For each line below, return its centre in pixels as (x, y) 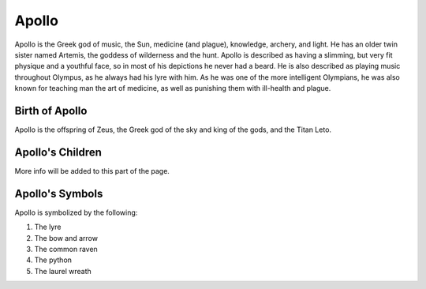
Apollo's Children (58, 152)
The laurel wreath (63, 271)
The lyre (48, 227)
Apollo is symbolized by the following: (76, 212)
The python (53, 260)
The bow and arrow (66, 238)
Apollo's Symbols (59, 193)
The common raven (66, 249)
